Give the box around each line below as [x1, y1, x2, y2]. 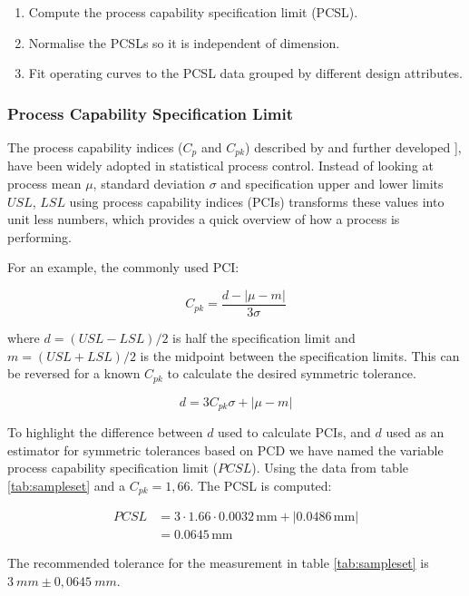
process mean [7, 174, 82, 193]
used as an [386, 423, 445, 442]
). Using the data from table [251, 458, 409, 477]
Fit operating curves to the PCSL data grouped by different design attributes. [28, 64, 464, 83]
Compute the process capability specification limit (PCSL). [28, 3, 358, 21]
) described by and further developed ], [245, 138, 462, 156]
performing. [7, 227, 72, 246]
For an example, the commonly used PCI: [7, 258, 239, 277]
